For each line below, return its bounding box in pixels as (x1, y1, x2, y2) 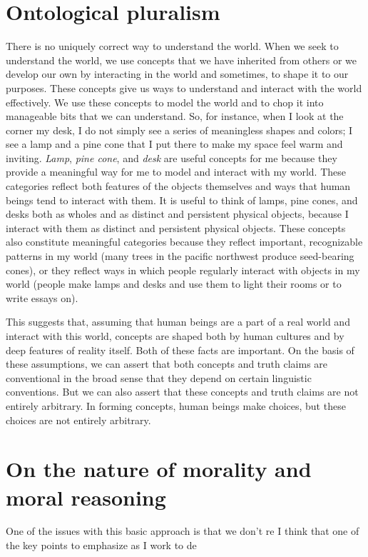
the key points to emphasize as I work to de (6, 538, 197, 553)
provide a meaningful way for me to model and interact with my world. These (6, 164, 346, 179)
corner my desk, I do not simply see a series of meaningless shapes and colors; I (6, 122, 353, 137)
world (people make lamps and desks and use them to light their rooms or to (6, 276, 342, 291)
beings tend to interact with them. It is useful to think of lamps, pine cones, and (6, 192, 358, 207)
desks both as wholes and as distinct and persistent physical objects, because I (6, 206, 349, 221)
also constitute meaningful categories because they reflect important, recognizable (6, 234, 363, 249)
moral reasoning (6, 482, 166, 511)
